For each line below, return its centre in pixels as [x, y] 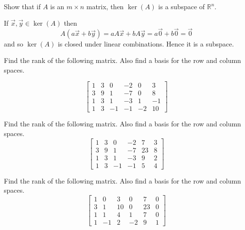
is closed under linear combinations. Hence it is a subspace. [146, 44]
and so [14, 44]
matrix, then [105, 6]
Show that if [22, 6]
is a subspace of [182, 6]
